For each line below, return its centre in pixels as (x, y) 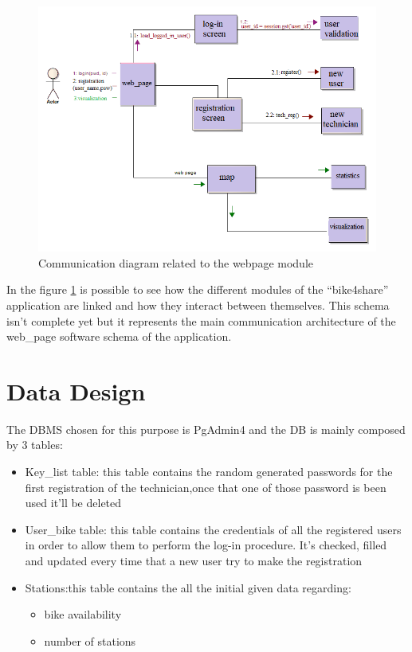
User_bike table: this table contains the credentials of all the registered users (213, 529)
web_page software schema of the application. (119, 336)
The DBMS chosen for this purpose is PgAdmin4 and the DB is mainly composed (206, 429)
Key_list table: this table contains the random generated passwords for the (209, 472)
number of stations (90, 640)
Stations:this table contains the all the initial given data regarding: (188, 587)
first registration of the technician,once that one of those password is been (206, 487)
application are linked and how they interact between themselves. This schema (198, 305)
